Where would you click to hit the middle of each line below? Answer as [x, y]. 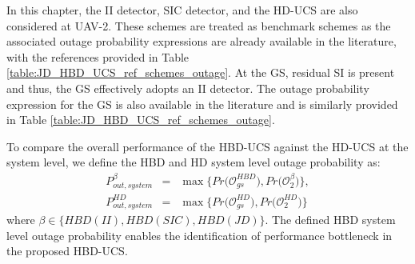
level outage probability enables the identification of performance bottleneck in [200, 235]
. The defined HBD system [330, 220]
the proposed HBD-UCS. [67, 251]
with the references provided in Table [98, 56]
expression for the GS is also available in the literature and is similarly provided [202, 104]
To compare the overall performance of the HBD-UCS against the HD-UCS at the [207, 146]
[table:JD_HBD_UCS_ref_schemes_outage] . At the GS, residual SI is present [201, 72]
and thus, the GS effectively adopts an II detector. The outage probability [188, 88]
